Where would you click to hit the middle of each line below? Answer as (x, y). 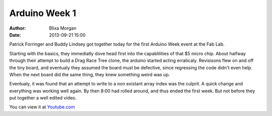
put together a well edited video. (43, 98)
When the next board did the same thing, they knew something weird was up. (90, 74)
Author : (18, 28)
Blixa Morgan (63, 28)
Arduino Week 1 (43, 13)
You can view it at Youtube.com (42, 107)
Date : (15, 35)
